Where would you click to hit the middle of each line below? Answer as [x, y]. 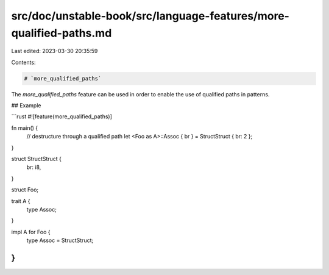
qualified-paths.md [62, 33]
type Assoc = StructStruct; [60, 240]
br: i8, [34, 167]
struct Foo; [25, 190]
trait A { [21, 201]
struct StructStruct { [37, 159]
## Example [26, 105]
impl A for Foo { [31, 232]
